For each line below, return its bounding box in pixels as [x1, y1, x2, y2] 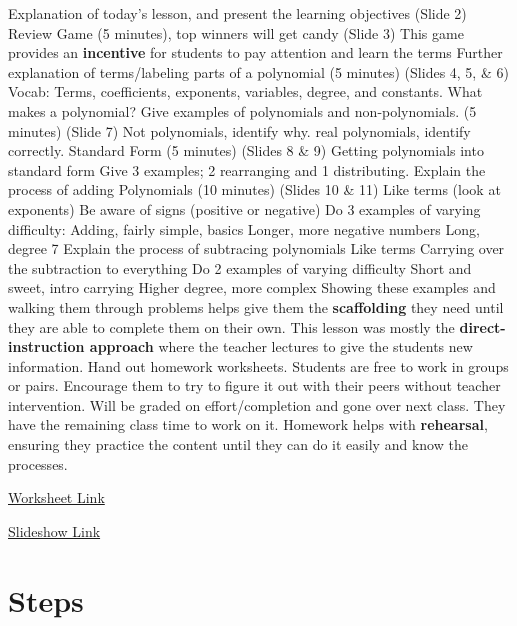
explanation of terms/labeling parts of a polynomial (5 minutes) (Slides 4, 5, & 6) [8, 61, 509, 82]
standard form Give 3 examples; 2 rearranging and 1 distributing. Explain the [8, 159, 486, 180]
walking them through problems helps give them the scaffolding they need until [8, 296, 504, 317]
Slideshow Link [8, 520, 101, 541]
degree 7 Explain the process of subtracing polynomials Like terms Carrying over [8, 238, 505, 259]
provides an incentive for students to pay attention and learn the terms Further [8, 42, 503, 63]
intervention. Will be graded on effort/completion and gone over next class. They [8, 394, 506, 415]
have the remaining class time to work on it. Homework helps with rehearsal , [8, 414, 488, 435]
